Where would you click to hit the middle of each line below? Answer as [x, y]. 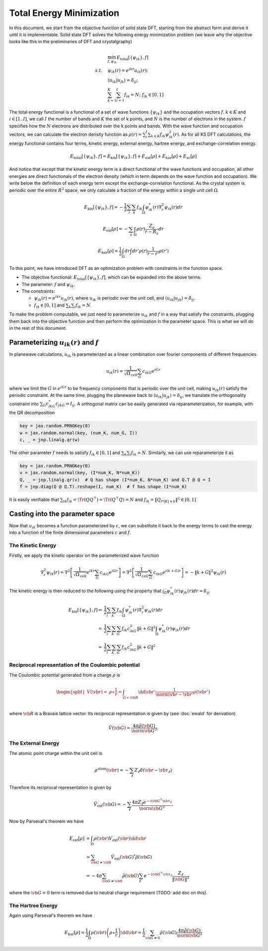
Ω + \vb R [130, 698]
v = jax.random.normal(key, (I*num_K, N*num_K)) [80, 473]
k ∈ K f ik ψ [160, 135]
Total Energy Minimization [64, 13]
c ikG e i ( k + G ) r [167, 572]
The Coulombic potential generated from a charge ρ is [65, 675]
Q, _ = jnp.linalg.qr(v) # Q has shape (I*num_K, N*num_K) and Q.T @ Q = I [115, 480]
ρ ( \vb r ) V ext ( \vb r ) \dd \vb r [120, 839]
